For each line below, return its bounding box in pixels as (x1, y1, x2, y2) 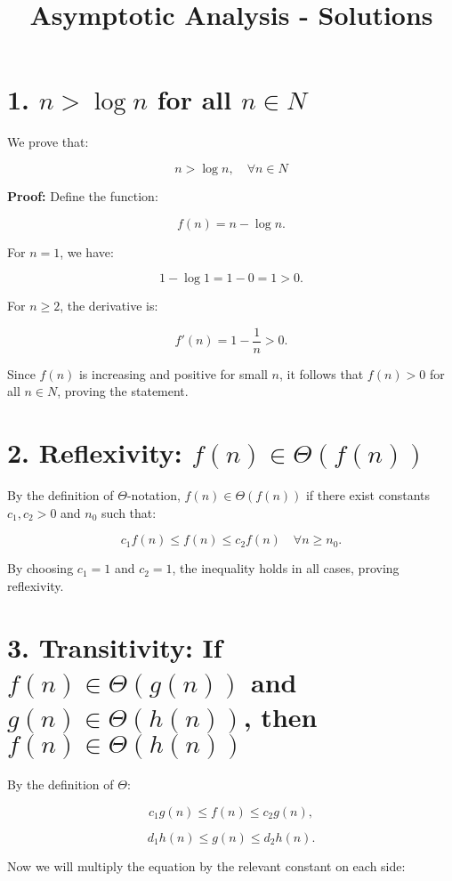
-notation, (126, 486, 181, 505)
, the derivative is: (60, 296, 158, 315)
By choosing (7, 559, 74, 578)
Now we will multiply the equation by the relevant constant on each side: (7, 856, 406, 875)
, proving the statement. (57, 382, 189, 400)
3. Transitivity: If (7, 628, 222, 665)
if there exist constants (305, 486, 431, 505)
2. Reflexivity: (7, 434, 182, 471)
